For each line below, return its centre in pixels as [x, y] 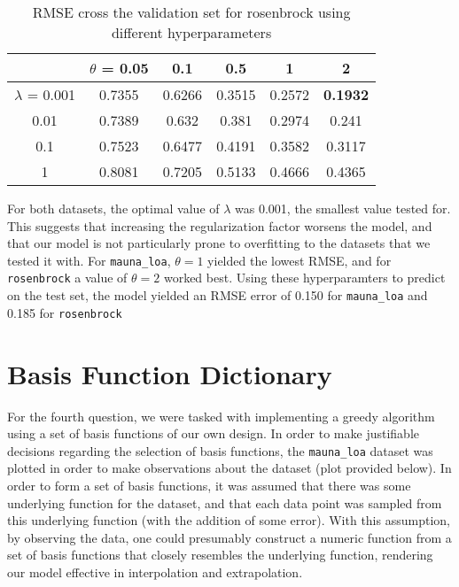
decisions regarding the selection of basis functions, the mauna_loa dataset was [220, 450]
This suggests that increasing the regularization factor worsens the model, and [220, 225]
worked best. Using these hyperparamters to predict [304, 278]
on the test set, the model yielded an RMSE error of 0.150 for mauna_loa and [218, 295]
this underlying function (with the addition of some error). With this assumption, [229, 520]
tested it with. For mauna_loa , [89, 260]
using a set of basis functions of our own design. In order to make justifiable [213, 433]
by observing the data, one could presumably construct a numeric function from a [229, 537]
